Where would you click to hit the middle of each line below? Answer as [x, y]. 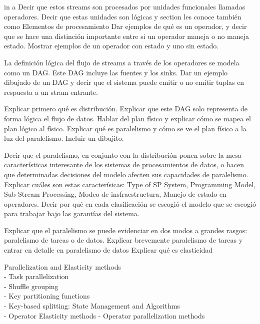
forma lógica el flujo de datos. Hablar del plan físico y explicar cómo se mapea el [127, 118]
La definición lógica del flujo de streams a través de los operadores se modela [122, 62]
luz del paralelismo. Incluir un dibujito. [64, 138]
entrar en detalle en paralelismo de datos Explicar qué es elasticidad [108, 250]
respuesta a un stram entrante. [51, 92]
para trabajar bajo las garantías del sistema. [72, 213]
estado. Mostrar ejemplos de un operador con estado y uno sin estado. [111, 46]
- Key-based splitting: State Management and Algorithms [92, 306]
